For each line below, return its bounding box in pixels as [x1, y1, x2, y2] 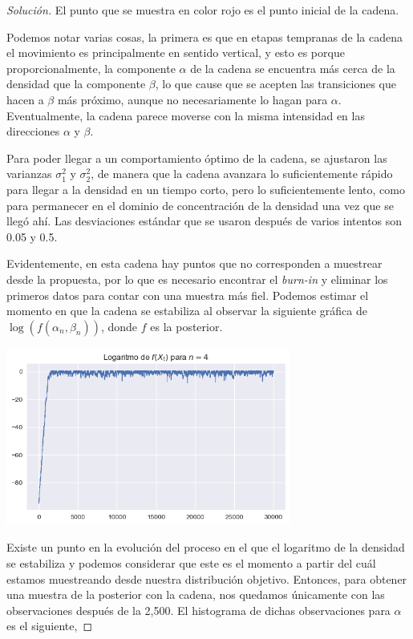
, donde [100, 317, 138, 334]
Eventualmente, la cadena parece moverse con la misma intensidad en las [6, 107, 365, 123]
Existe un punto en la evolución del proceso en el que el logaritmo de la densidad [6, 539, 405, 556]
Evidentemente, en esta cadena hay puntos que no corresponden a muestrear [6, 255, 383, 272]
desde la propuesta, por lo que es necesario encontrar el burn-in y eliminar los [6, 270, 388, 287]
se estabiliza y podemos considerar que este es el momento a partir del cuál [6, 555, 376, 572]
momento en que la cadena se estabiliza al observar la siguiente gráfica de [6, 302, 367, 319]
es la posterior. [150, 317, 223, 334]
